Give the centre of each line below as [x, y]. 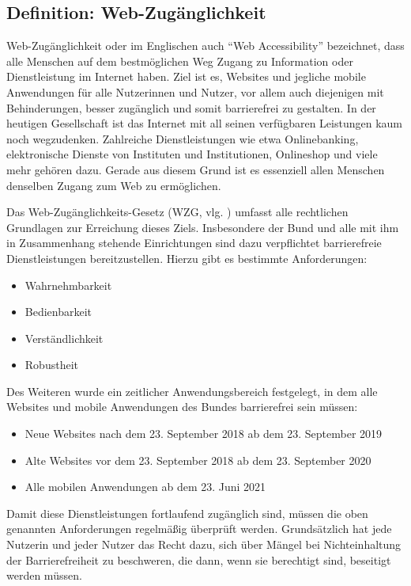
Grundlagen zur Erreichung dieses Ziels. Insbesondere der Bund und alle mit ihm [203, 227]
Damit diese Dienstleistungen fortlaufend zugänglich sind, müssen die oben [187, 513]
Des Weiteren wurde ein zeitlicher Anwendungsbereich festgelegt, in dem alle [192, 391]
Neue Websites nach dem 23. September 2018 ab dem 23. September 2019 [204, 434]
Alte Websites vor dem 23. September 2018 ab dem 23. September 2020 [198, 460]
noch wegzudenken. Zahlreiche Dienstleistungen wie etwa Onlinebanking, [183, 138]
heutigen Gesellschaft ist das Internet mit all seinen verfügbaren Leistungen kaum [204, 123]
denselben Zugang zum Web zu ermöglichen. [114, 185]
